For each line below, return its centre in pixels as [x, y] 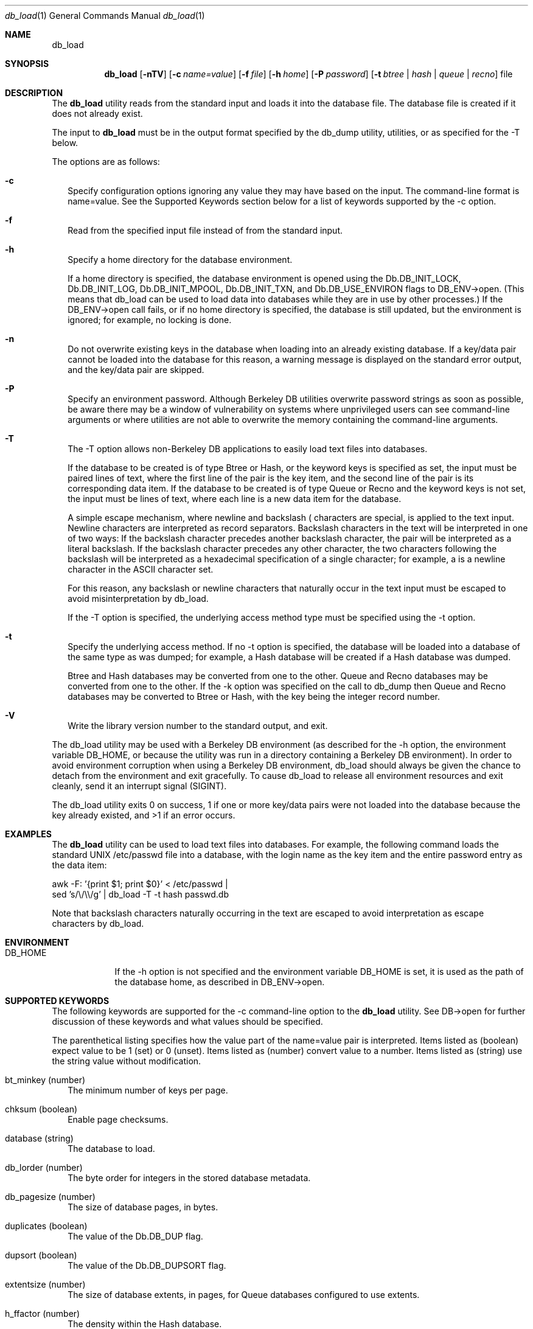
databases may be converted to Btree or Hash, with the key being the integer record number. [254, 696]
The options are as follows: [106, 162]
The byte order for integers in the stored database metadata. [189, 1178]
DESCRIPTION [34, 93]
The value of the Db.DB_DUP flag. [135, 1236]
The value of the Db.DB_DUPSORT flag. [147, 1265]
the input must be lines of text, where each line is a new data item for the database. [235, 499]
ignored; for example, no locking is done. [150, 320]
